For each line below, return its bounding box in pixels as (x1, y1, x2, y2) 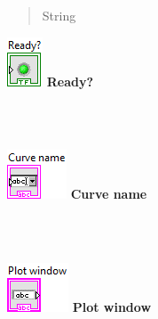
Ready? (46, 71, 94, 90)
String (42, 6, 76, 24)
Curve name (70, 184, 147, 203)
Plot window (72, 298, 152, 316)
